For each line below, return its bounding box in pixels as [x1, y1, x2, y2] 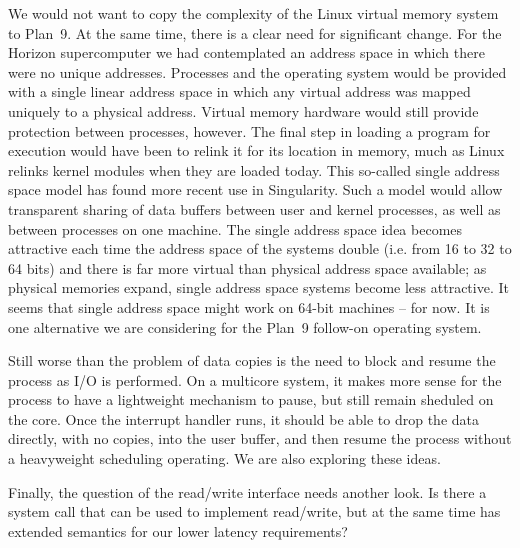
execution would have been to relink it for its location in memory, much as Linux [8, 140, 505, 161]
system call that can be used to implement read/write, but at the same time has [8, 501, 501, 522]
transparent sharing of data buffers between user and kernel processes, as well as [8, 198, 501, 219]
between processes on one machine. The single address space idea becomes [8, 218, 463, 239]
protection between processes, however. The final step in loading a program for [8, 120, 491, 141]
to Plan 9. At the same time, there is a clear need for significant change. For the [8, 22, 502, 43]
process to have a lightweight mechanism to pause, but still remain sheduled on [8, 389, 494, 410]
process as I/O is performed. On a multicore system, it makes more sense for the [8, 369, 502, 390]
